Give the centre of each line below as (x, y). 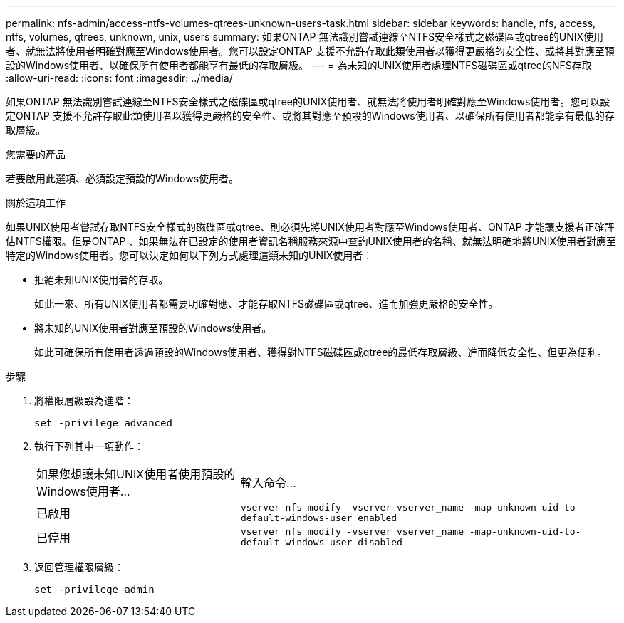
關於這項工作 (36, 203)
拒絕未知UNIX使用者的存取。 (102, 279)
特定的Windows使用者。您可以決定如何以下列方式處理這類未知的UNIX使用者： (189, 255)
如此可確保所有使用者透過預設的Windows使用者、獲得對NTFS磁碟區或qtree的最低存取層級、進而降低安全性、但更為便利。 (321, 352)
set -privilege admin (94, 590)
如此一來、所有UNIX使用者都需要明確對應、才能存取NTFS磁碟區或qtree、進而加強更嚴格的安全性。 (266, 304)
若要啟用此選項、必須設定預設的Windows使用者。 (123, 178)
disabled (380, 542)
